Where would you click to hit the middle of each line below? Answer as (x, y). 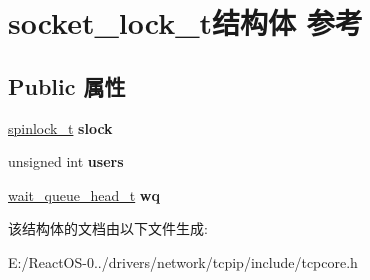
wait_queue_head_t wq (84, 194)
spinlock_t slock (60, 127)
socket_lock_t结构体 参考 (185, 22)
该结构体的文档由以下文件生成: (108, 228)
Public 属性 (67, 85)
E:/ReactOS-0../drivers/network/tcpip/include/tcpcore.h (183, 261)
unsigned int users (66, 161)
